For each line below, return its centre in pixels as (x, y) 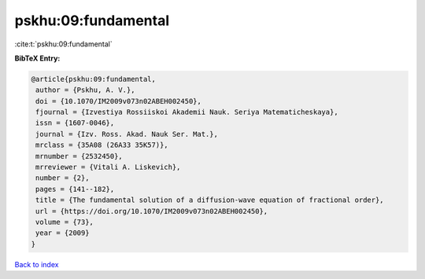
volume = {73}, (65, 222)
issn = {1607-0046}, (75, 123)
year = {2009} (63, 233)
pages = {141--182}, (75, 189)
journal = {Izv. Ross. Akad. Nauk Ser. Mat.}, (127, 134)
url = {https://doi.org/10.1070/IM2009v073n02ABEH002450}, (152, 211)
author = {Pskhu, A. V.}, (85, 90)
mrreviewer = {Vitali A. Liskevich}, (108, 167)
